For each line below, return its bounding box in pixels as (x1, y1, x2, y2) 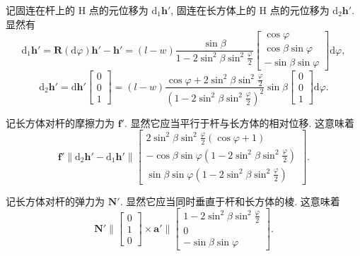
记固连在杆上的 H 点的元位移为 (6, 3, 149, 17)
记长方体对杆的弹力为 (6, 193, 105, 208)
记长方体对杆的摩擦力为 (6, 115, 115, 130)
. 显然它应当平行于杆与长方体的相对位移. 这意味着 (124, 115, 355, 130)
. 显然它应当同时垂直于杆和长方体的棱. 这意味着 (120, 193, 340, 208)
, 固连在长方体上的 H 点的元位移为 (170, 3, 330, 17)
